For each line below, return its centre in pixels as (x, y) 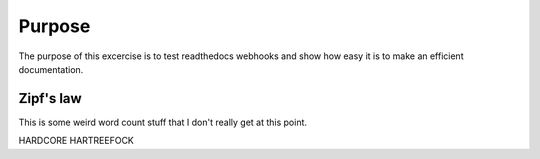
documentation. (51, 69)
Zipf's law (50, 98)
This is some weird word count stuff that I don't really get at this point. (163, 122)
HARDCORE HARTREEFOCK (76, 141)
